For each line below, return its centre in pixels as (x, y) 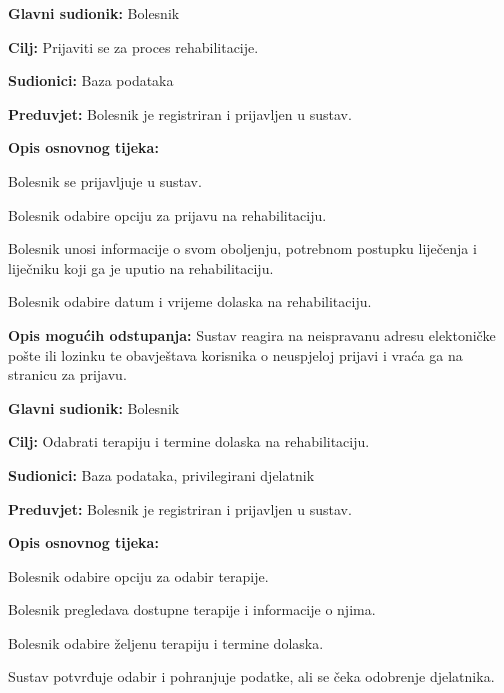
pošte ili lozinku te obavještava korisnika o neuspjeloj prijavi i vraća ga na (235, 354)
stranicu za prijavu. (67, 374)
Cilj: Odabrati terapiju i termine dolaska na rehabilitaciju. (189, 441)
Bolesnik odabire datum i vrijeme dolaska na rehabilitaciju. (190, 301)
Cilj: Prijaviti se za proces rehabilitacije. (133, 46)
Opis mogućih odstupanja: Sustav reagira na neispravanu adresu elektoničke (252, 334)
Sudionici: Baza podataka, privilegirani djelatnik (161, 474)
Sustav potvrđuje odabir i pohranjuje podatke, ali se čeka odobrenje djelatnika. (251, 676)
